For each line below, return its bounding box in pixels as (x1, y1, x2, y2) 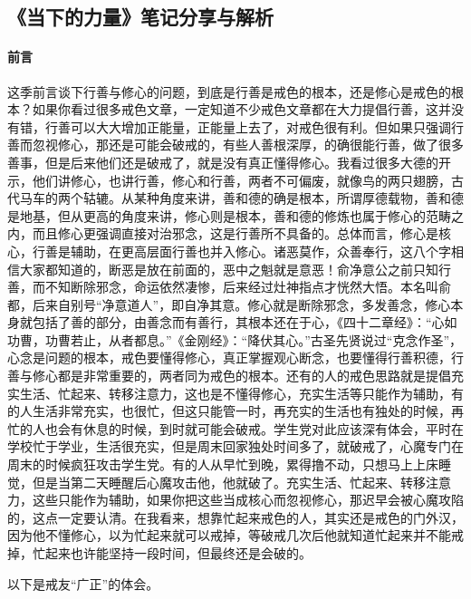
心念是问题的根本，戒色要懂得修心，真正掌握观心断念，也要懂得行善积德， (7, 348, 451, 367)
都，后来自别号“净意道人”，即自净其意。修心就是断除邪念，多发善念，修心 (7, 295, 451, 314)
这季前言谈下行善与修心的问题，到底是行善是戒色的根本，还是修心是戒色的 (7, 82, 451, 101)
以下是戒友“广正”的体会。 (7, 574, 159, 593)
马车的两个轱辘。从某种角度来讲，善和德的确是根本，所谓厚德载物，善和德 (19, 188, 464, 208)
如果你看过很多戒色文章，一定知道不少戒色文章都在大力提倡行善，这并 (32, 100, 451, 119)
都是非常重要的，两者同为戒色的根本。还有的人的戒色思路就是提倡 (57, 366, 451, 385)
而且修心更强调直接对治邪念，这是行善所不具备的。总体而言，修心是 (32, 224, 438, 243)
